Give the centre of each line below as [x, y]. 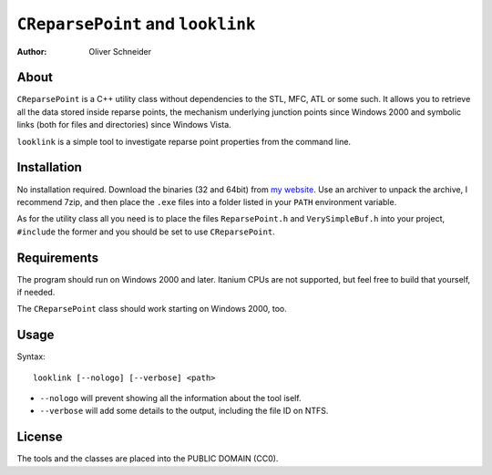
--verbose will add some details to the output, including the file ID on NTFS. [184, 411]
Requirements [58, 258]
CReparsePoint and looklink [136, 24]
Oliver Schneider [120, 51]
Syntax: [31, 356]
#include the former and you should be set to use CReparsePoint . [146, 232]
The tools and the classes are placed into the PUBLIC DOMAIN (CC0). [148, 459]
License [40, 437]
